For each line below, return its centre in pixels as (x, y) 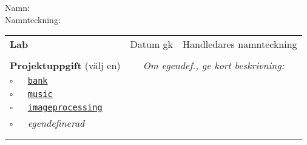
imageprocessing (65, 108)
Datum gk (151, 44)
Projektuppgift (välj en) (65, 66)
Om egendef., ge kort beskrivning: (214, 66)
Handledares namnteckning (240, 44)
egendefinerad (56, 123)
